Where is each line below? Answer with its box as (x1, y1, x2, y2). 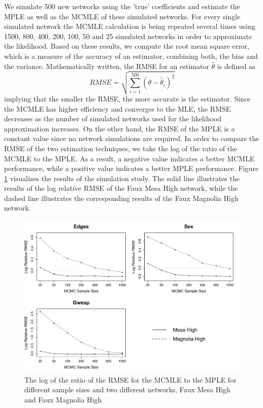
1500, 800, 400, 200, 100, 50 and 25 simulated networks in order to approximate (4, 30, 252, 41)
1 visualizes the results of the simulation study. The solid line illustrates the (4, 173, 240, 183)
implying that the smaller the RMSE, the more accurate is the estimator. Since (4, 93, 251, 104)
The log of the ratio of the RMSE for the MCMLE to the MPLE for (24, 374, 237, 385)
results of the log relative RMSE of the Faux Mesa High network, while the (4, 183, 238, 193)
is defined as (217, 60, 255, 71)
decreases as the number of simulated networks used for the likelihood (4, 113, 221, 124)
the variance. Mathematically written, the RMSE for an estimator (4, 60, 209, 71)
